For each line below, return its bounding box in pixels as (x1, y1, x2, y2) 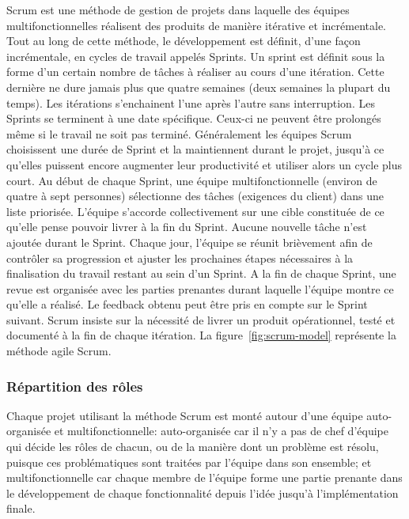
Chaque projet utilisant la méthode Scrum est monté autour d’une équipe (6, 407, 363, 423)
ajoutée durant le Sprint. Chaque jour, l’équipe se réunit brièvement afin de (6, 233, 373, 250)
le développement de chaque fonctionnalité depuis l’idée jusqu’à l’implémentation (6, 484, 399, 501)
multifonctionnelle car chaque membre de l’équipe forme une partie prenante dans (6, 469, 403, 486)
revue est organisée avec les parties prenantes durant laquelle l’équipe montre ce (6, 280, 394, 297)
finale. (6, 500, 36, 517)
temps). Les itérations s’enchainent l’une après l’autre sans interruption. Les (6, 94, 375, 111)
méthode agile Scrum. (6, 343, 112, 359)
